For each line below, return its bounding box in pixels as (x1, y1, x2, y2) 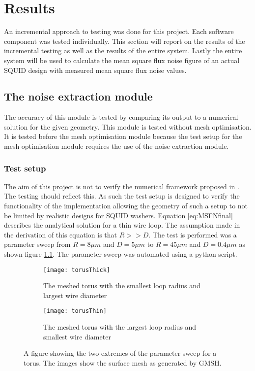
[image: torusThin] (43, 307, 107, 315)
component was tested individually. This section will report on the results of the (4, 35, 245, 46)
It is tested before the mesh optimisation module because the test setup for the (4, 131, 242, 141)
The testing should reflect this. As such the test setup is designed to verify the (4, 191, 240, 201)
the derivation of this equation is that (4, 229, 117, 239)
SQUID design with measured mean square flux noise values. (4, 65, 187, 75)
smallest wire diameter (43, 331, 111, 341)
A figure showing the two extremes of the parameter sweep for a (24, 348, 217, 358)
